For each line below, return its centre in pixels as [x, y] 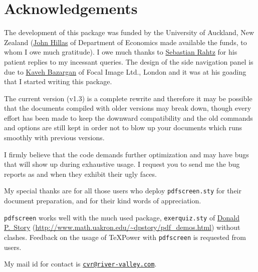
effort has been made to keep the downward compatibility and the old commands [128, 117]
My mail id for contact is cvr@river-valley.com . [80, 264]
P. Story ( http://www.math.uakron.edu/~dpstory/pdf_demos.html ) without [122, 227]
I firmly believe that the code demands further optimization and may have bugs [126, 154]
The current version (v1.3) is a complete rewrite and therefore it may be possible [128, 98]
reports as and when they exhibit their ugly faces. [80, 174]
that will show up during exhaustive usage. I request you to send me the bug [122, 164]
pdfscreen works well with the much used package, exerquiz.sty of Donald [122, 217]
